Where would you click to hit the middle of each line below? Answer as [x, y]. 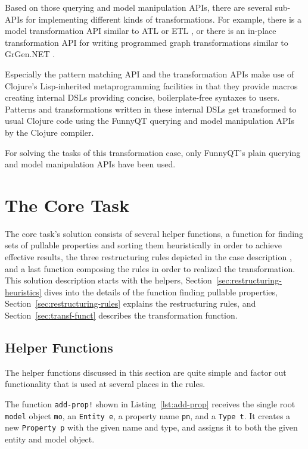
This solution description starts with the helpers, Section [108, 280]
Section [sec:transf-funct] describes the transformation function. [121, 315]
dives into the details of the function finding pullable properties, [161, 291]
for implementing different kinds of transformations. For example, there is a [164, 19]
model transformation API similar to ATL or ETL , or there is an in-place [141, 31]
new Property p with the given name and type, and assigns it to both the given [151, 427]
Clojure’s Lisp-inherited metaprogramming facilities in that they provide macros [151, 85]
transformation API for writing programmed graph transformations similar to [147, 42]
